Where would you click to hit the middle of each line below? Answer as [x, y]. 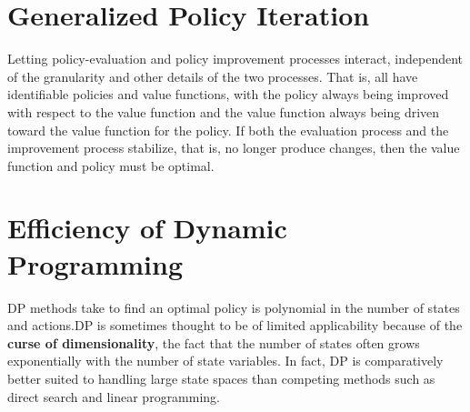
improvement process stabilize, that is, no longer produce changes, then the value [234, 148]
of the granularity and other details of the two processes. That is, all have [213, 76]
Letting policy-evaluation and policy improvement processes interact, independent [235, 59]
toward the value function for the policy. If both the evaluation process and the [228, 130]
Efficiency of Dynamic [147, 228]
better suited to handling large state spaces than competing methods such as [221, 378]
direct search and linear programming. [114, 396]
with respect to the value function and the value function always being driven [224, 111]
